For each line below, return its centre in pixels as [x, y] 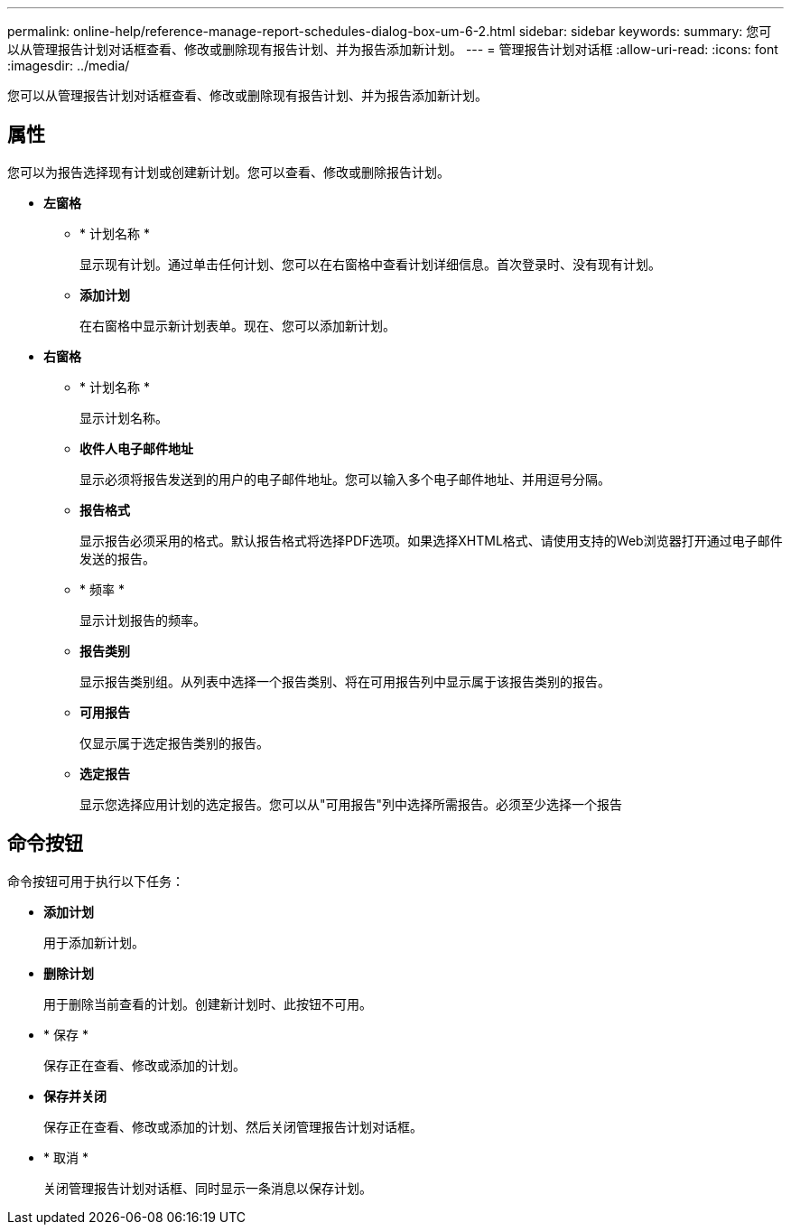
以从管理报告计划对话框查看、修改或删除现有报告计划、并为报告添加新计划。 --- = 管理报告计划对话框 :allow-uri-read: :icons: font [393, 49]
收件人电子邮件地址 [136, 448]
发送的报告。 [117, 558]
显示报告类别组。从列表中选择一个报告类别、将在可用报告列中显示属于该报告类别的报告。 [345, 681]
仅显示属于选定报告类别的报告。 [174, 742]
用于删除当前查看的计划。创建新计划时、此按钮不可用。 [208, 1003]
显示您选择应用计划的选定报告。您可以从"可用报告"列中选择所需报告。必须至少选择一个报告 [351, 804]
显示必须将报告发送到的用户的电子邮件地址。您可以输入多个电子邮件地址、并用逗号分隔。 [345, 479]
